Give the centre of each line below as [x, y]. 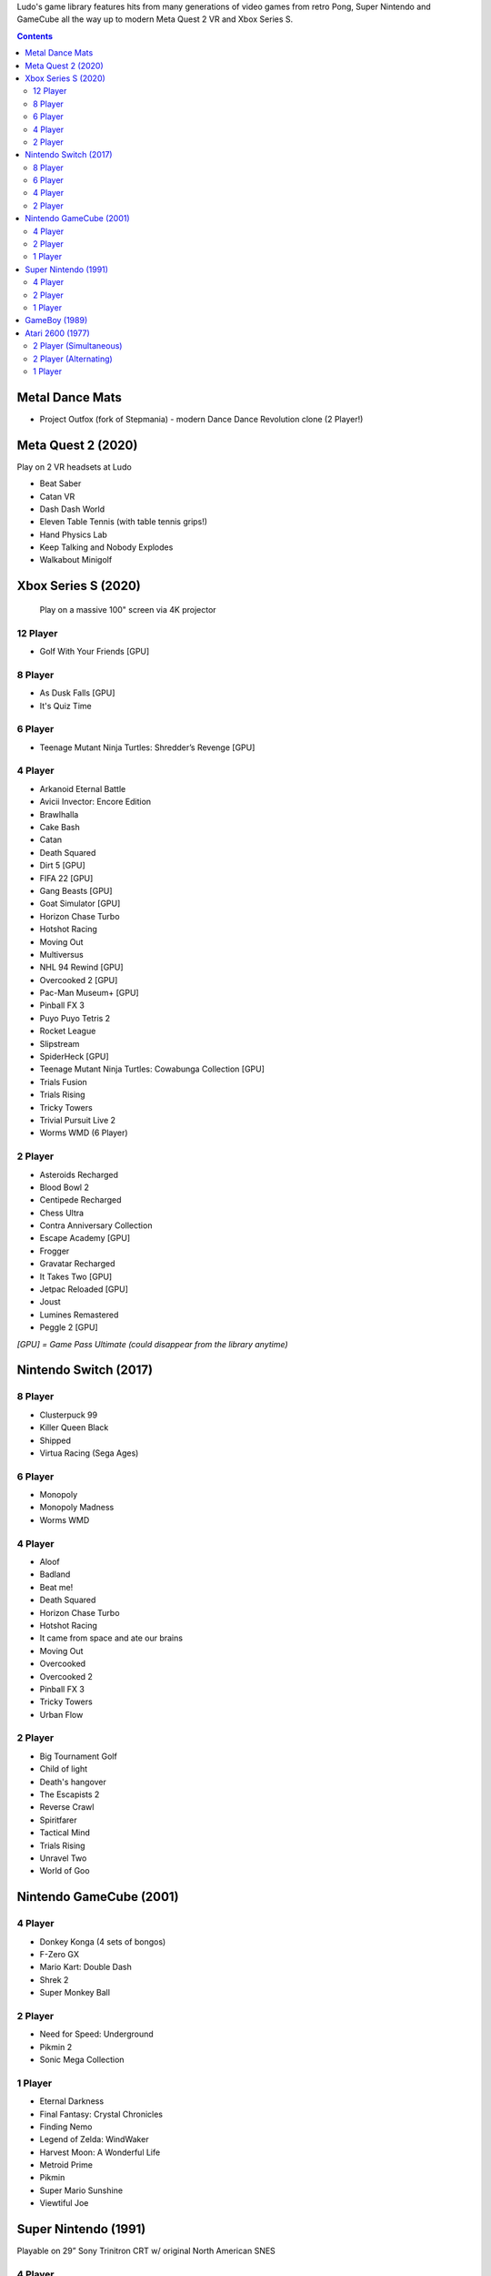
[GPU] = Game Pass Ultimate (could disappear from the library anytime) [152, 1344]
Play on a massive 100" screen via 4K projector [128, 609]
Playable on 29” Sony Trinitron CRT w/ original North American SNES [146, 2251]
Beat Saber [60, 483]
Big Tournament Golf [78, 1756]
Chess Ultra [62, 1213]
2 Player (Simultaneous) [78, 346]
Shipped [55, 1440]
